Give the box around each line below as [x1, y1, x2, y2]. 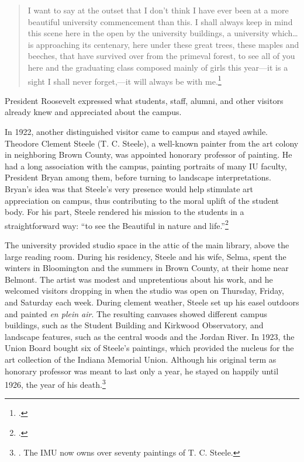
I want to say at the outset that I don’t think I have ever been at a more [27, 4, 289, 16]
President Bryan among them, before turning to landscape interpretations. [5, 171, 271, 183]
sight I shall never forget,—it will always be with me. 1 [27, 73, 222, 87]
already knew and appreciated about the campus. [5, 106, 182, 118]
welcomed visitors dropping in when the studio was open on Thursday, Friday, [5, 284, 284, 297]
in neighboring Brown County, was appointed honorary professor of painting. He [5, 148, 292, 161]
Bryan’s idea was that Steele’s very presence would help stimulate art [5, 182, 253, 194]
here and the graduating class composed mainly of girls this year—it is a [27, 61, 288, 73]
